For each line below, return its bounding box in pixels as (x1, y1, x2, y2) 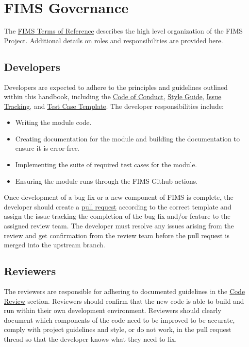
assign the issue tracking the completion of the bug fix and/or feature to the (4, 211, 231, 221)
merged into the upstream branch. (4, 240, 105, 250)
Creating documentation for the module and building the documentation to (15, 133, 240, 143)
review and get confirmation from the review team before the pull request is (4, 230, 230, 240)
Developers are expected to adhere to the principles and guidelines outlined (4, 82, 228, 92)
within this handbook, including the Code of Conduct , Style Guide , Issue (4, 91, 221, 102)
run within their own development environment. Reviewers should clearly (4, 305, 221, 315)
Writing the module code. (15, 117, 92, 127)
